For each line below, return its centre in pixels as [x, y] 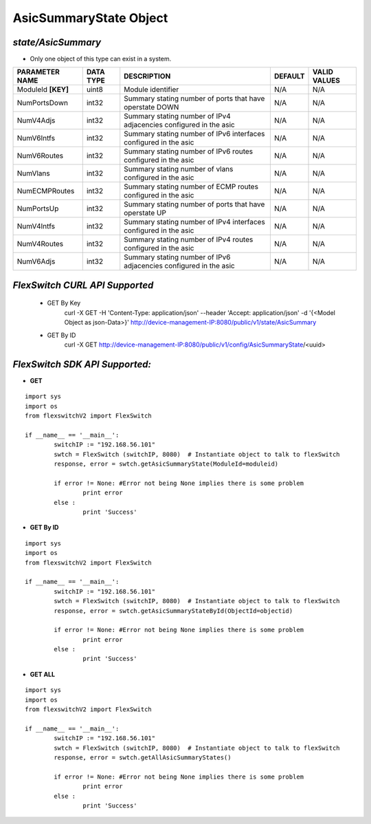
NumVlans [34, 173]
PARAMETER [38, 72]
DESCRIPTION [147, 76]
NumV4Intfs [36, 226]
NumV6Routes [40, 156]
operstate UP [145, 213]
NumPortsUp [38, 208]
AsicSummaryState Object [90, 18]
